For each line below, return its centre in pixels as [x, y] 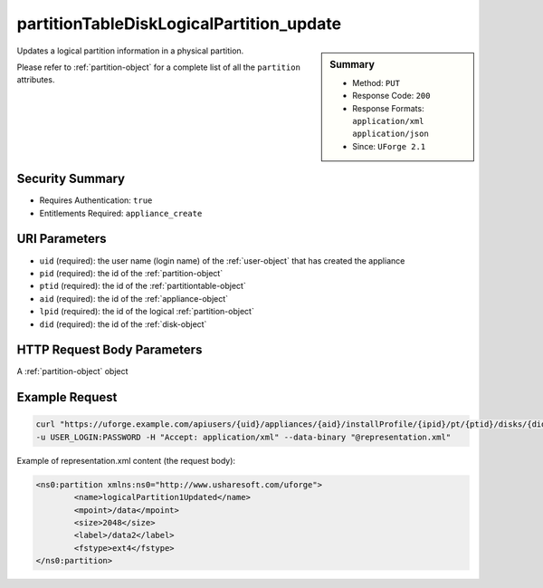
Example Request [67, 397]
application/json [391, 134]
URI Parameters [62, 239]
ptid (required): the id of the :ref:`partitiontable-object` [143, 286]
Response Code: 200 [391, 96]
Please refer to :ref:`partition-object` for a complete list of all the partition [158, 67]
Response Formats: [388, 108]
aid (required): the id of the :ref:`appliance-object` [134, 298]
